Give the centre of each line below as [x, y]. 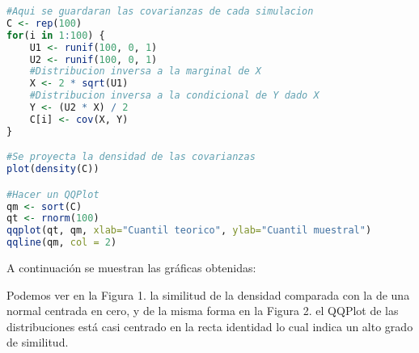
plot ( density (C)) [53, 169]
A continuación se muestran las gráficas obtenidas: [131, 268]
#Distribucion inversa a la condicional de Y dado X [174, 96]
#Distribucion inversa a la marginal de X [145, 71]
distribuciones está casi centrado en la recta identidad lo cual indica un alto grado [210, 326]
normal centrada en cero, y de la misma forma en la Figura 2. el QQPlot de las [203, 311]
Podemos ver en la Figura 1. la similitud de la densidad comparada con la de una [208, 294]
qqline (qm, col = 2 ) [62, 243]
